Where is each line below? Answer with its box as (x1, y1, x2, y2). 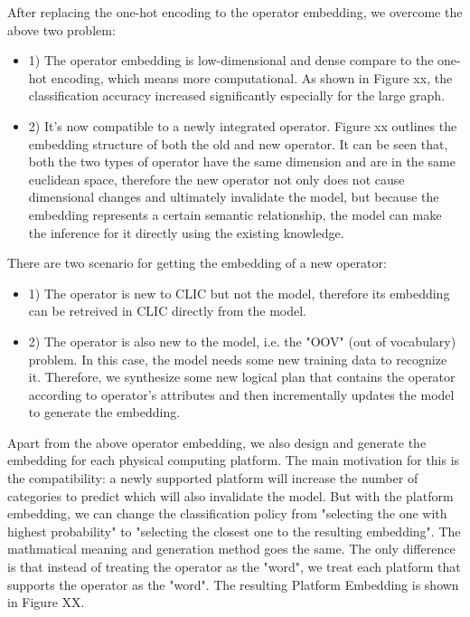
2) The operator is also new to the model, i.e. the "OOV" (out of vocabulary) (28, 331, 456, 350)
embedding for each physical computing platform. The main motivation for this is (7, 451, 460, 470)
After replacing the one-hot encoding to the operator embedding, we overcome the (7, 3, 463, 21)
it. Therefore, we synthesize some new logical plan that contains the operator (28, 367, 456, 386)
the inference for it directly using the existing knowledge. (28, 223, 344, 242)
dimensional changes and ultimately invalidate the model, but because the (28, 187, 439, 206)
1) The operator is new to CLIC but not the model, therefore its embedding (28, 283, 450, 302)
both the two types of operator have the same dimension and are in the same (28, 152, 456, 171)
